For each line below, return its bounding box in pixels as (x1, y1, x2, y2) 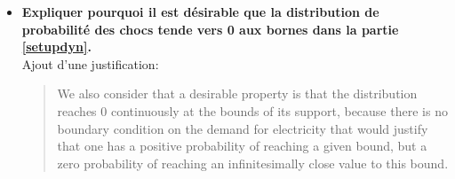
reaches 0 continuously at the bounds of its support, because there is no (57, 101, 448, 120)
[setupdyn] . (21, 37, 92, 56)
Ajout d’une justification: (21, 54, 159, 73)
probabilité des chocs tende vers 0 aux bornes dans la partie (21, 19, 399, 38)
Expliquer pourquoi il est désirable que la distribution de (21, 3, 379, 20)
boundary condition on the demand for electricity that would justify (57, 119, 428, 137)
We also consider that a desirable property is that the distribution (57, 84, 418, 103)
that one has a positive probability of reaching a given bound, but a (57, 136, 427, 155)
